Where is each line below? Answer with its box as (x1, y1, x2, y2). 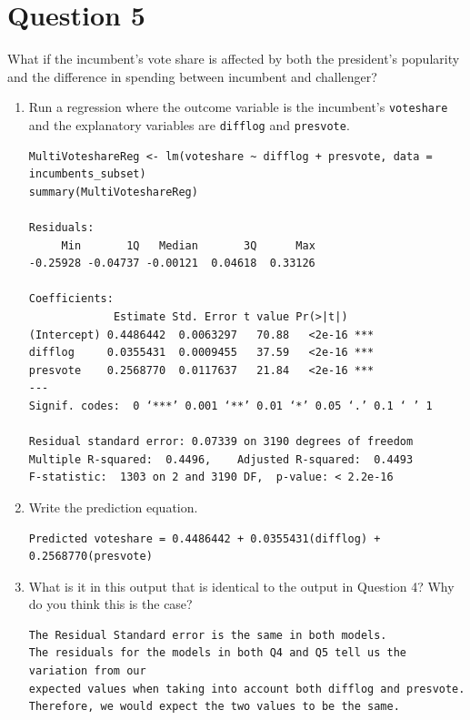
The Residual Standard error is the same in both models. (28, 628, 387, 642)
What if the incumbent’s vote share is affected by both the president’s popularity (7, 49, 460, 68)
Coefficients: (28, 292, 114, 306)
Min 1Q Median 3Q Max (61, 238, 315, 252)
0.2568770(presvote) (28, 550, 153, 563)
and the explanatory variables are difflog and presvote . (28, 115, 350, 134)
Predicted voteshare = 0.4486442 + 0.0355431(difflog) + (28, 532, 381, 545)
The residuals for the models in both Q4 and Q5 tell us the (28, 646, 407, 660)
